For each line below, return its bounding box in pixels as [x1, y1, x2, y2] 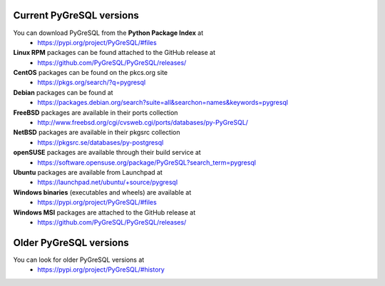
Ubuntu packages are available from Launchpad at [13, 168, 163, 176]
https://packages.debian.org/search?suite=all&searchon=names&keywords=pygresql [37, 98, 289, 107]
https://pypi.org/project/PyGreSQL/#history [37, 265, 165, 274]
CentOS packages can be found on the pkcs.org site [13, 68, 168, 77]
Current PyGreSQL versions [13, 9, 139, 21]
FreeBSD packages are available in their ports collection [13, 108, 178, 117]
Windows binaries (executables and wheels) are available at [13, 188, 192, 196]
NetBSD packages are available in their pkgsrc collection [13, 128, 180, 137]
